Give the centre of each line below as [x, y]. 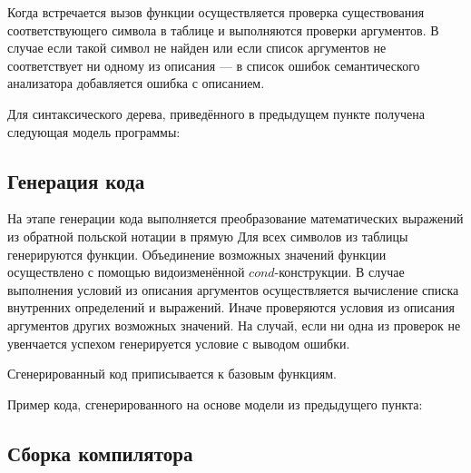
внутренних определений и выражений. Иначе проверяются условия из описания [231, 307]
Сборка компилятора [100, 453]
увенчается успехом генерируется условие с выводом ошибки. [179, 343]
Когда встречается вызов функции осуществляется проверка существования [216, 12]
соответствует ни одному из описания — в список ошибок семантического [214, 65]
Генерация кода [76, 180]
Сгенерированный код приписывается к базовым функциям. [172, 374]
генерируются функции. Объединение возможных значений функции [197, 254]
